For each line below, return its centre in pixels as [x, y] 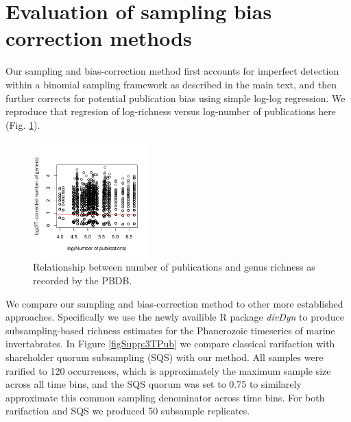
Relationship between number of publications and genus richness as [174, 267]
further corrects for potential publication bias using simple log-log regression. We [175, 98]
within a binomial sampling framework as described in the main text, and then [171, 84]
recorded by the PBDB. [83, 281]
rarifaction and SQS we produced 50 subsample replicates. [128, 411]
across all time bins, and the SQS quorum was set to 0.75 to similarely [154, 384]
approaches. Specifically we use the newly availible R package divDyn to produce [175, 317]
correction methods [99, 38]
